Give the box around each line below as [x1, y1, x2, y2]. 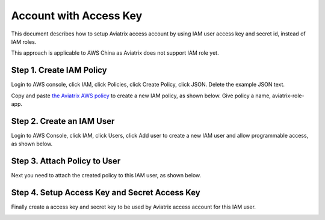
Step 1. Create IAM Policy [11, 65, 108, 75]
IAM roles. [11, 38, 37, 45]
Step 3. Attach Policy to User [11, 156, 121, 167]
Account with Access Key [11, 9, 143, 22]
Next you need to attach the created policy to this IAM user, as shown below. [11, 172, 202, 179]
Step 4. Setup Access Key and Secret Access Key [11, 188, 201, 198]
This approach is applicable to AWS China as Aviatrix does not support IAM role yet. [11, 49, 219, 57]
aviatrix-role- [271, 92, 305, 99]
